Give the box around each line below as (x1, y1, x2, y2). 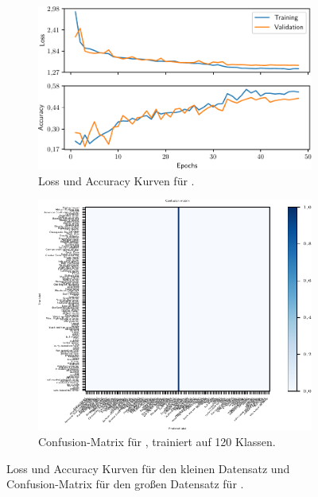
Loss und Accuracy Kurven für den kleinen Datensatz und (6, 460, 290, 476)
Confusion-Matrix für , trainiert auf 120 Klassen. (38, 433, 276, 449)
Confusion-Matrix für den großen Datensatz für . (6, 476, 244, 492)
